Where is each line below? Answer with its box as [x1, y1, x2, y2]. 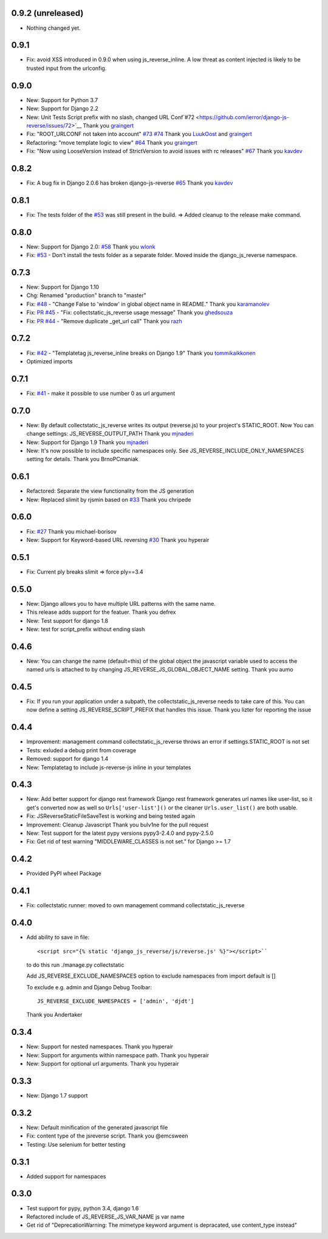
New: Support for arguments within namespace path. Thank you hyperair [26, 1051, 210, 1059]
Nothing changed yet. [26, 24, 81, 32]
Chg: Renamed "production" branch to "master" [26, 292, 146, 299]
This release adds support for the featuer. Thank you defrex [26, 608, 176, 616]
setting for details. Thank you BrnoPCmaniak [26, 456, 138, 463]
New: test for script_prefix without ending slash [26, 625, 145, 633]
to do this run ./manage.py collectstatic [26, 961, 125, 969]
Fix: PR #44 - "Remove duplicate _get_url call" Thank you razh [26, 317, 182, 324]
